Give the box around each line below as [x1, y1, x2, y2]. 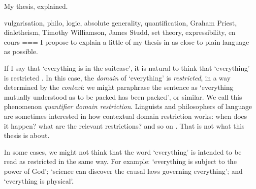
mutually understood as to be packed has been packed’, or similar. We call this [4, 91, 242, 102]
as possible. [4, 46, 38, 56]
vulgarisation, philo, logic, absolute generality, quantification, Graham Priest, [4, 17, 237, 27]
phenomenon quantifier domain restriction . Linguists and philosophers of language [4, 101, 252, 111]
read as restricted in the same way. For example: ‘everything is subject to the [4, 156, 237, 166]
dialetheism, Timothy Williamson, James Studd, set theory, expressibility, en [4, 27, 236, 37]
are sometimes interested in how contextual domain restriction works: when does [4, 110, 247, 121]
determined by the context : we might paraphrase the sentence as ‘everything [4, 82, 233, 92]
